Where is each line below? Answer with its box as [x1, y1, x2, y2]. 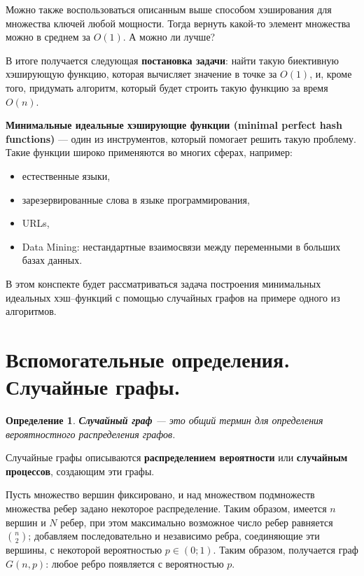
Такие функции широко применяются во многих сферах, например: [6, 145, 293, 160]
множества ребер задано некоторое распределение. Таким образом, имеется [6, 500, 327, 515]
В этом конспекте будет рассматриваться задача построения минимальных [6, 276, 321, 290]
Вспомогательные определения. [6, 344, 290, 373]
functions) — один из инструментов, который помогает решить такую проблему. [6, 131, 356, 146]
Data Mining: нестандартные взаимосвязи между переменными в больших [22, 239, 341, 253]
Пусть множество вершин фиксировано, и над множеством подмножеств [6, 487, 315, 502]
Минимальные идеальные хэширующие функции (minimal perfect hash [6, 118, 342, 132]
